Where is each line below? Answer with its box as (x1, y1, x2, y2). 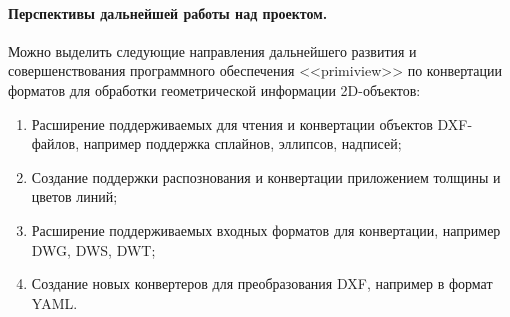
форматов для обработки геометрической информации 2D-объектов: (8, 79, 421, 100)
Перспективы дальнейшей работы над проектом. (8, 2, 328, 23)
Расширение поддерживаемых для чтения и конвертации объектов (31, 113, 433, 134)
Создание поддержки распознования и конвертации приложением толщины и (31, 166, 501, 187)
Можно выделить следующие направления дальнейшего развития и (8, 40, 417, 61)
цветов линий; (31, 186, 118, 207)
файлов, (31, 133, 80, 154)
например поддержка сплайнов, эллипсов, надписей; (83, 133, 402, 154)
